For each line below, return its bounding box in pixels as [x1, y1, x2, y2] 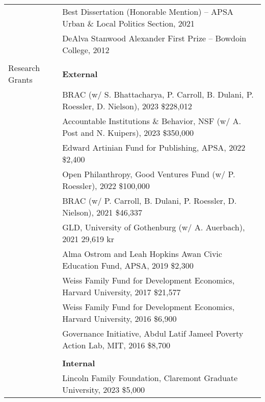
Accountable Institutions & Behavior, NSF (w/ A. [62, 115, 242, 127]
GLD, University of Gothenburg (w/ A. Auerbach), [62, 221, 245, 233]
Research [8, 62, 40, 74]
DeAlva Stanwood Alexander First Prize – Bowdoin [62, 32, 247, 44]
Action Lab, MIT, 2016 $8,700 [62, 339, 170, 351]
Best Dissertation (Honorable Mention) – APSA [62, 6, 233, 17]
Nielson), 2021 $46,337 [62, 206, 143, 218]
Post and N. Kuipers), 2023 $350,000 [62, 127, 194, 138]
